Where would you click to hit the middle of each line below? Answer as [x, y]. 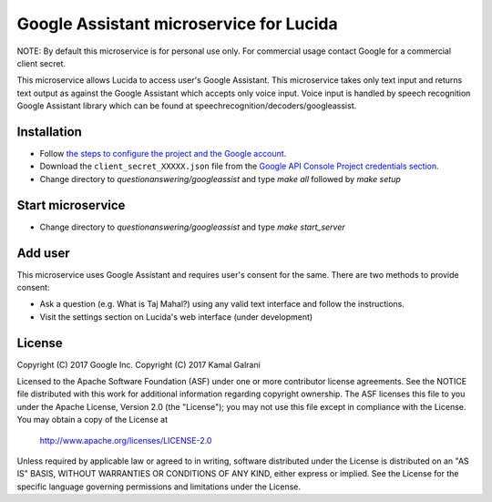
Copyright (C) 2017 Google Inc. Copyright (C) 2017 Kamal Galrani [139, 364]
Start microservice [71, 205]
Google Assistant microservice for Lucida [177, 24]
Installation [49, 132]
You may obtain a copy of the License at [92, 420]
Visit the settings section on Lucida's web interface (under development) [176, 317]
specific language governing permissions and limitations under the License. [159, 487]
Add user [43, 253]
